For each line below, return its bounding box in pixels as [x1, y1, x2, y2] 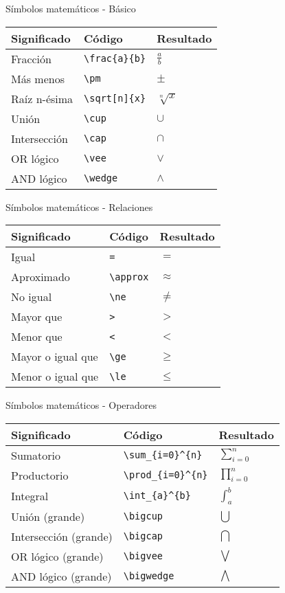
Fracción [11, 50, 52, 67]
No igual [11, 289, 52, 305]
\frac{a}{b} [84, 53, 146, 65]
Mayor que [11, 309, 62, 325]
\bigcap [123, 530, 163, 542]
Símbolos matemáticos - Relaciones [5, 199, 153, 214]
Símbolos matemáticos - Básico [5, 1, 136, 15]
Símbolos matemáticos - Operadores [5, 398, 157, 412]
